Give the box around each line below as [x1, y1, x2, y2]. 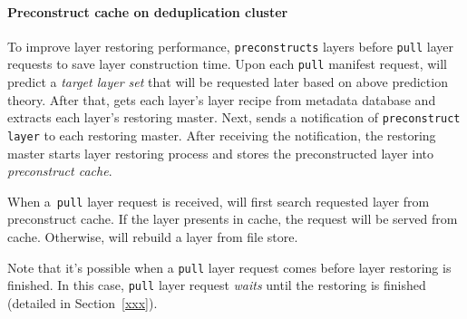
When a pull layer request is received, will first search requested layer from [7, 191, 430, 210]
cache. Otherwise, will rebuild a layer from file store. [7, 227, 298, 246]
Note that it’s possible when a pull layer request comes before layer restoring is [7, 257, 452, 276]
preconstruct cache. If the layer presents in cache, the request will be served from [7, 209, 458, 228]
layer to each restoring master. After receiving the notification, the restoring [7, 125, 436, 144]
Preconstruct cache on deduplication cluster [7, 2, 288, 21]
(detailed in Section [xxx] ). [7, 293, 158, 312]
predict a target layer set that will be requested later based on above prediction [7, 72, 448, 92]
